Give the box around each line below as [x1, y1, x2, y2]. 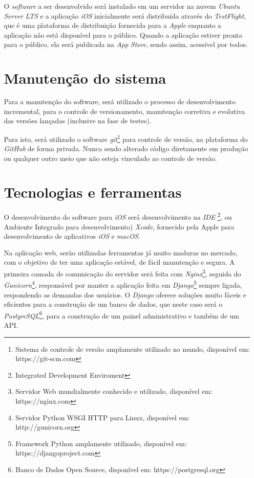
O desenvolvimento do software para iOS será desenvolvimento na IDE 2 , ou [4, 210, 232, 222]
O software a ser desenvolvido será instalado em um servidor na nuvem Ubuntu [4, 1, 240, 11]
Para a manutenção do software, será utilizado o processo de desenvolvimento [4, 96, 235, 107]
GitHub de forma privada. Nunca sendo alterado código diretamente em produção [4, 143, 248, 154]
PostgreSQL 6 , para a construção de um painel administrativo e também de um [4, 309, 239, 320]
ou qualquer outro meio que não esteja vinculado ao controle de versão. [4, 153, 217, 163]
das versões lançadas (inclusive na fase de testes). [4, 115, 151, 126]
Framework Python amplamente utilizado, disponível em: [15, 438, 187, 448]
